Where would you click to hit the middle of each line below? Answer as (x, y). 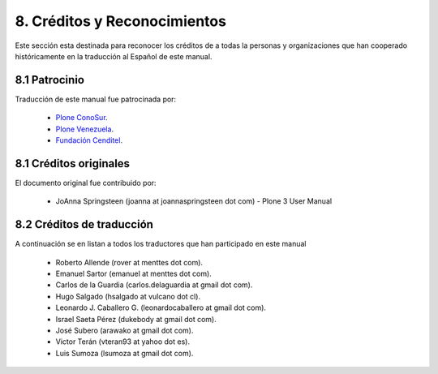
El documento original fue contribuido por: (86, 183)
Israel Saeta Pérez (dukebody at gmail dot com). (136, 319)
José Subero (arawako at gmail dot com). (125, 330)
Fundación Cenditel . (89, 140)
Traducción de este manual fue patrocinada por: (96, 99)
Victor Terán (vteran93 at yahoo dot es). (123, 342)
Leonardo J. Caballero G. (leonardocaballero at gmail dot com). (161, 307)
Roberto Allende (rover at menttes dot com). (129, 262)
